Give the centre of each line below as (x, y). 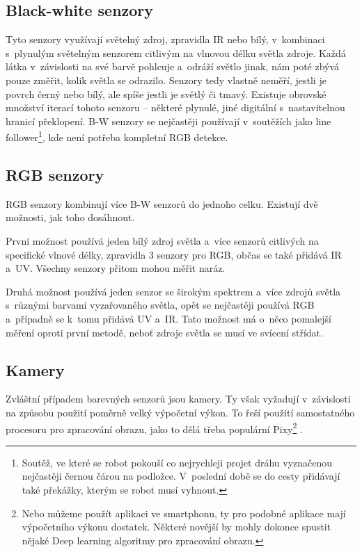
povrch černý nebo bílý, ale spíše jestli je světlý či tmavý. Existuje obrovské (166, 94)
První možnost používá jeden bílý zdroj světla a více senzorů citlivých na (162, 241)
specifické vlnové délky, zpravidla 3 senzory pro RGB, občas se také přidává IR (174, 254)
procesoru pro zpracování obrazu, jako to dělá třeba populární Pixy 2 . (154, 428)
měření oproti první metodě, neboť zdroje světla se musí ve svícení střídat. (164, 332)
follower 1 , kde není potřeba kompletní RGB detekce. (117, 136)
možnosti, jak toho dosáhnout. (70, 217)
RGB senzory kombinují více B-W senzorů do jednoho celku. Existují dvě (162, 203)
